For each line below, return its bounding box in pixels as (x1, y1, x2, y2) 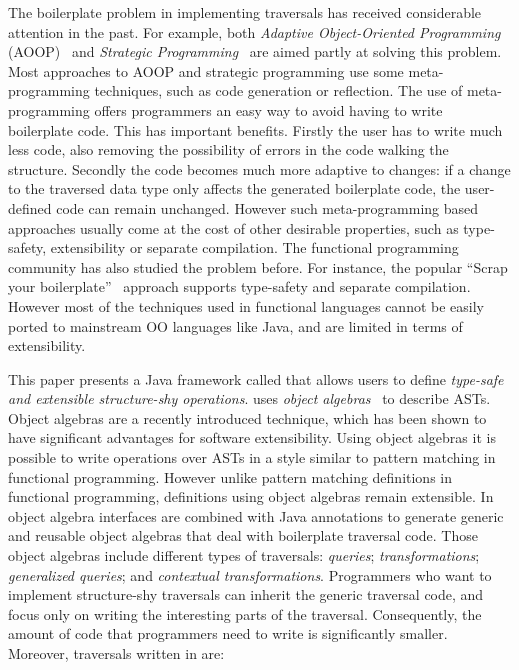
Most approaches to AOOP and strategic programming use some (8, 60, 404, 81)
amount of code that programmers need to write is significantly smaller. (8, 623, 448, 644)
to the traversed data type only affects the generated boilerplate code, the (8, 178, 461, 199)
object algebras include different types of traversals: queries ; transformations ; (8, 545, 480, 566)
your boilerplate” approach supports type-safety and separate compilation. (8, 276, 471, 297)
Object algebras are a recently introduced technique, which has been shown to (8, 407, 487, 428)
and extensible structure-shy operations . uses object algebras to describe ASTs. (8, 388, 491, 409)
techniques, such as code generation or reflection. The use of (94, 80, 463, 101)
